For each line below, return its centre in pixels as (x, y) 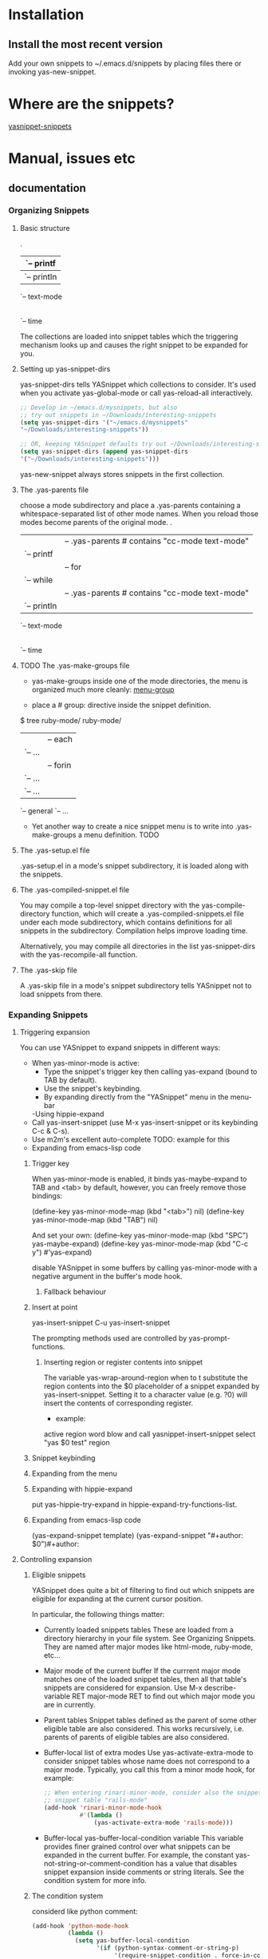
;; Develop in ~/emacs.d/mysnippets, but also (99, 407)
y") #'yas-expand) (62, 1253)
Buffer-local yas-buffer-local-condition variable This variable (144, 1838)
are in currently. (69, 1705)
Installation (46, 15)
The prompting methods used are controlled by (109, 1338)
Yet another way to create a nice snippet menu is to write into (132, 826)
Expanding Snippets (48, 1015)
